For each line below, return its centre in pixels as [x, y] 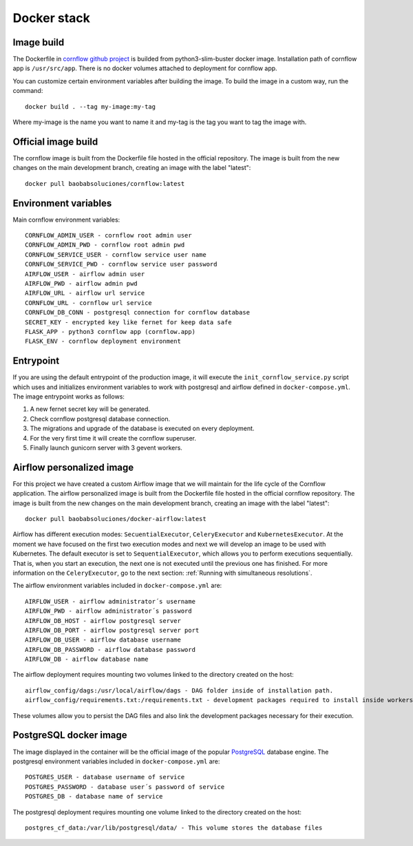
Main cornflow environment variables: [66, 220]
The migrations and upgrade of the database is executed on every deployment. [142, 429]
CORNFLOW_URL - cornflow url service [89, 303]
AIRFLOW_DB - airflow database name [87, 659]
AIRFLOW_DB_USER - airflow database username [103, 640]
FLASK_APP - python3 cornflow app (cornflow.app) [110, 331]
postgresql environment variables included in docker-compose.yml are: [116, 761]
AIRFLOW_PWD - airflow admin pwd [81, 283]
